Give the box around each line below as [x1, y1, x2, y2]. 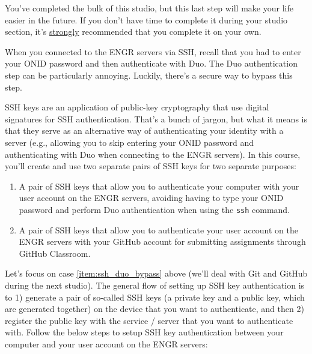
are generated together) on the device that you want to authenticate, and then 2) [5, 302, 304, 315]
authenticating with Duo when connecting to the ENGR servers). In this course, [5, 148, 301, 160]
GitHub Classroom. [19, 247, 91, 259]
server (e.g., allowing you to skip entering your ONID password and [5, 136, 254, 148]
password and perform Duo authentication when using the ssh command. [19, 203, 290, 215]
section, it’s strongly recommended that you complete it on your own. [5, 25, 262, 38]
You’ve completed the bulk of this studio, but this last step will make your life [5, 2, 293, 14]
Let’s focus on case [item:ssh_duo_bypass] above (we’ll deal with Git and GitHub [5, 267, 308, 280]
